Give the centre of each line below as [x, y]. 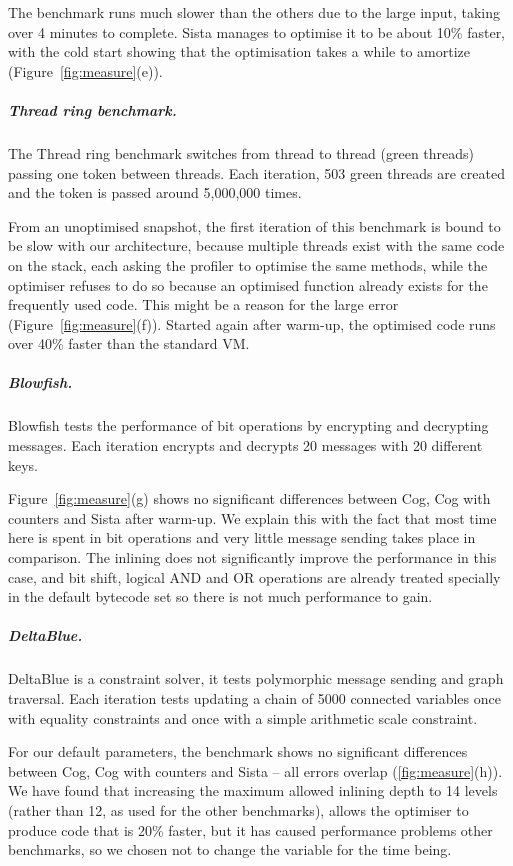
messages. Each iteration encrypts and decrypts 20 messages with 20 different [245, 445]
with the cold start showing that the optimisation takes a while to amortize [239, 51]
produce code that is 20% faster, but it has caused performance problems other [250, 829]
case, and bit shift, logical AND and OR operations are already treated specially [254, 576]
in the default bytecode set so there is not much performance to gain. [220, 596]
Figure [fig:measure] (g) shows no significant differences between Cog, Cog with [249, 498]
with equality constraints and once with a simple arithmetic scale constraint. [243, 717]
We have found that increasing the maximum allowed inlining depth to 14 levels [253, 790]
